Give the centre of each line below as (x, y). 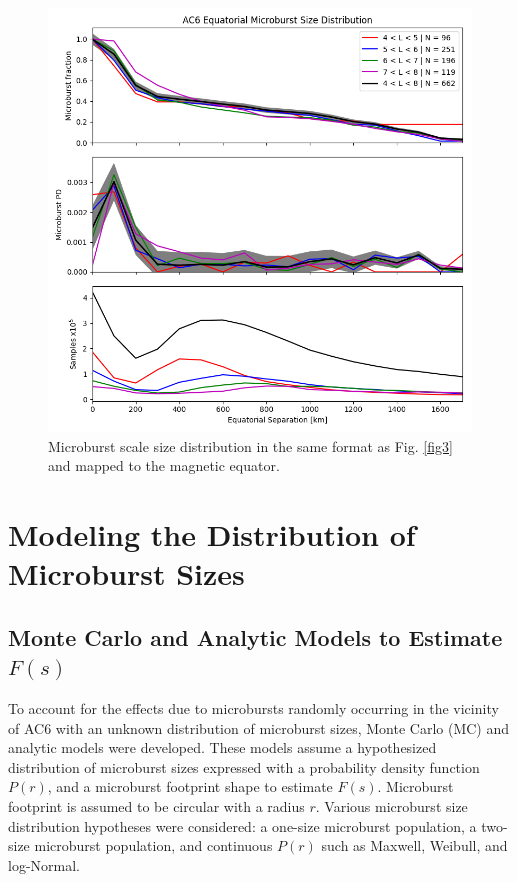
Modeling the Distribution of (212, 533)
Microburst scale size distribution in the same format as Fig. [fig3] (250, 445)
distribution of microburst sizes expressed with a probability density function (244, 766)
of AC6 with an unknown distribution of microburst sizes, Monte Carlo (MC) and (259, 727)
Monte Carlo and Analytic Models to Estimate (255, 636)
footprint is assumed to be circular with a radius (156, 805)
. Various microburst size (391, 805)
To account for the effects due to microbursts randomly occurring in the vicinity (253, 707)
